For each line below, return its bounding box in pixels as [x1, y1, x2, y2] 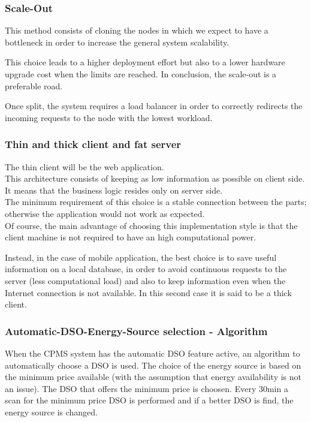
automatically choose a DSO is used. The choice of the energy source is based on [5, 358, 301, 371]
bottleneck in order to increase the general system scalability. [5, 35, 230, 48]
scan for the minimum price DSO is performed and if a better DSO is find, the [5, 394, 294, 406]
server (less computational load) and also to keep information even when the [5, 274, 286, 287]
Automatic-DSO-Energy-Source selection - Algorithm [5, 323, 268, 338]
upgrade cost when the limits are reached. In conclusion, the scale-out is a [5, 68, 277, 80]
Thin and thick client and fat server [5, 137, 182, 152]
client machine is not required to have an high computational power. [5, 231, 256, 243]
